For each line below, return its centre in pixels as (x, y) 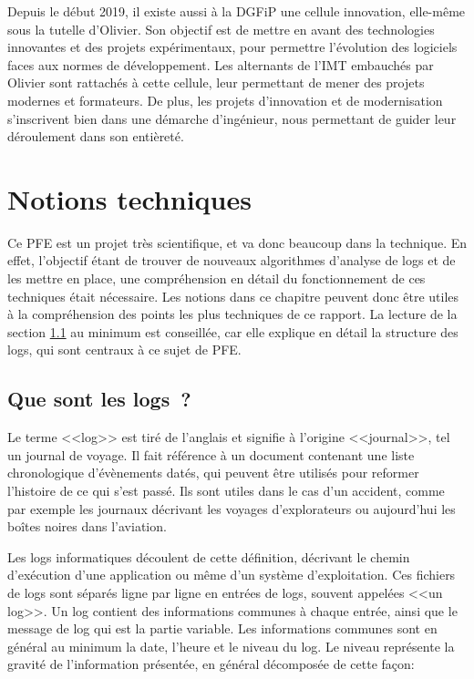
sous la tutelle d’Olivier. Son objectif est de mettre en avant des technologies (221, 29)
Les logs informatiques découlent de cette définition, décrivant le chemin (209, 556)
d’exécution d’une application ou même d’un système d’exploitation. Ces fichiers (232, 575)
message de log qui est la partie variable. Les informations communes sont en (222, 628)
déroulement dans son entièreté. (96, 136)
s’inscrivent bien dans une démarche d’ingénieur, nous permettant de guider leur (232, 118)
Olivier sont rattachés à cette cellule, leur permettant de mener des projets (216, 82)
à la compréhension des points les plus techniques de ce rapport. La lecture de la (232, 314)
